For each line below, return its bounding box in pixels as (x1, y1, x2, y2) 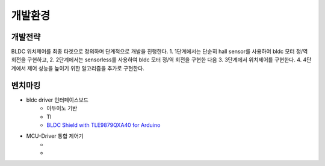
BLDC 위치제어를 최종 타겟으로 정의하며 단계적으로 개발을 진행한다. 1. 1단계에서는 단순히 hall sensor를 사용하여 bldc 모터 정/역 (11, 48, 308, 55)
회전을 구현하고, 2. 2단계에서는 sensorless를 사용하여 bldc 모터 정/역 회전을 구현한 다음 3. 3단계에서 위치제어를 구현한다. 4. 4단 (11, 56, 312, 63)
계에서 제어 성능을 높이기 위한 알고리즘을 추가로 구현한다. (11, 64, 144, 72)
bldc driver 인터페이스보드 (26, 96, 88, 103)
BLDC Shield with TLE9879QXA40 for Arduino (46, 121, 161, 129)
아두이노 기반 (46, 105, 78, 112)
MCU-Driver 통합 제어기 (26, 132, 84, 140)
